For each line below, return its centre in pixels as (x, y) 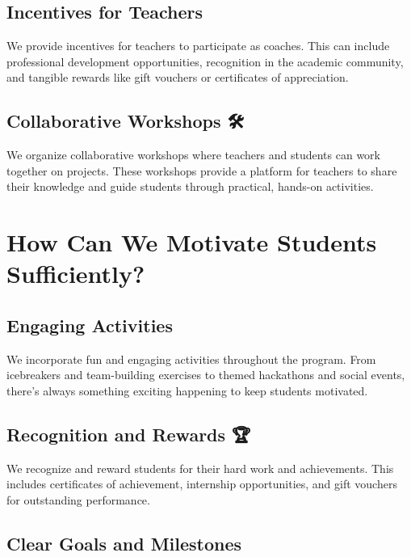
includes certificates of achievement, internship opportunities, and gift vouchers (202, 484)
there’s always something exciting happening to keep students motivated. (187, 390)
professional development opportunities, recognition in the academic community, (205, 61)
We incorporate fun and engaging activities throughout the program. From (191, 359)
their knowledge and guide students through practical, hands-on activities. (190, 186)
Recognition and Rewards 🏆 (129, 434)
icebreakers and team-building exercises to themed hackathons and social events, (206, 375)
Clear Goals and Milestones (124, 543)
